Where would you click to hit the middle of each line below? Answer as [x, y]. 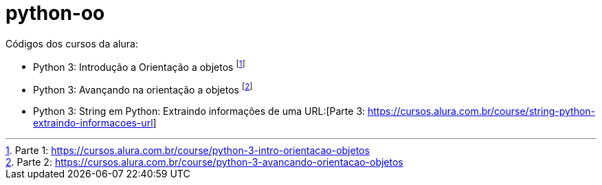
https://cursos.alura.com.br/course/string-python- [482, 111]
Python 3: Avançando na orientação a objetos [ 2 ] [143, 89]
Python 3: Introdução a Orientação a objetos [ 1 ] [139, 66]
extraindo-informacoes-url [93, 123]
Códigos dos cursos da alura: [72, 43]
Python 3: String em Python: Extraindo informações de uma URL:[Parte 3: [199, 111]
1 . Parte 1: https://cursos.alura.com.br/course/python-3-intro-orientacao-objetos [188, 151]
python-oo [55, 13]
